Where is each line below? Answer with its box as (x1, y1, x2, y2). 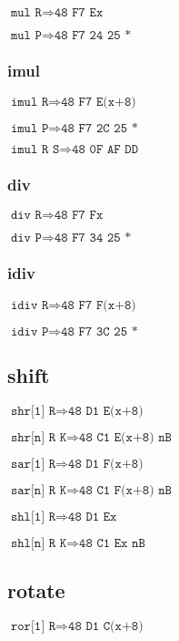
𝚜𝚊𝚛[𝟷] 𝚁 (10, 457, 56, 470)
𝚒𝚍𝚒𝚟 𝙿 (10, 325, 49, 338)
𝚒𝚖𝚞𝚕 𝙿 (10, 122, 49, 136)
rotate (7, 576, 65, 605)
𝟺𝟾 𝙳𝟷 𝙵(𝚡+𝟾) (68, 457, 144, 470)
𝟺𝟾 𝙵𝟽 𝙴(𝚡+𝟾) (61, 96, 136, 109)
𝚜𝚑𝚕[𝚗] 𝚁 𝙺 (10, 536, 67, 550)
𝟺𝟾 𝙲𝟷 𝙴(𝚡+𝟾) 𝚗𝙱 (79, 430, 172, 444)
